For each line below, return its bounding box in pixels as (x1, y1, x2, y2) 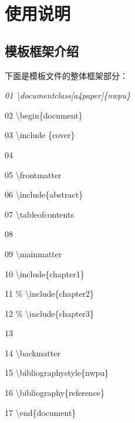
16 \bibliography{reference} (5, 386, 105, 399)
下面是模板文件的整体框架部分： (5, 69, 128, 81)
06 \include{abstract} (5, 188, 83, 201)
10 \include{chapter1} (5, 267, 85, 280)
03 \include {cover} (5, 129, 75, 141)
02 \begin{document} (5, 109, 83, 121)
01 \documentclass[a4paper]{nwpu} (5, 89, 131, 101)
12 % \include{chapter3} (5, 307, 95, 319)
